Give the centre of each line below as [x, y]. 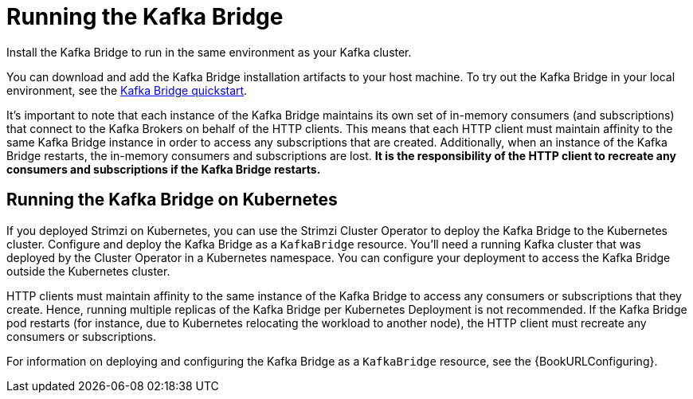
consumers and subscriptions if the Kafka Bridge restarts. [164, 169]
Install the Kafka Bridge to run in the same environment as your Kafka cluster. [209, 52]
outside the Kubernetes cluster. [88, 271]
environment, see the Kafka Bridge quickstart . [127, 90]
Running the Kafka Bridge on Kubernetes [172, 200]
